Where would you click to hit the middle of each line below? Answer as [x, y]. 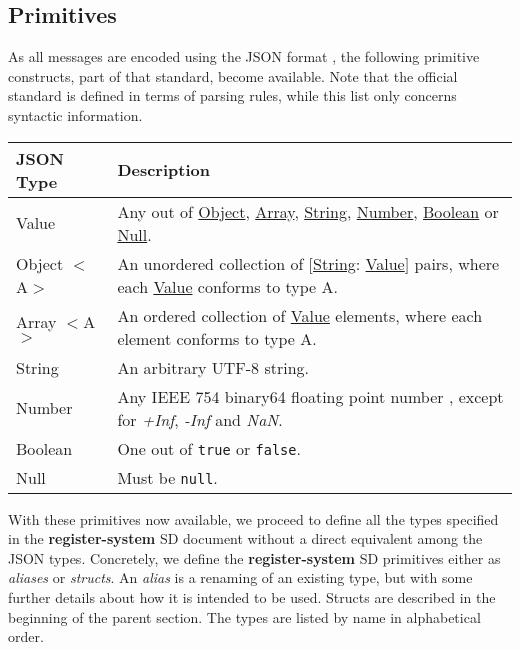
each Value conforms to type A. [227, 286]
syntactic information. [75, 114]
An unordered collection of [210, 263]
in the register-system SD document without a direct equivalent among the [245, 538]
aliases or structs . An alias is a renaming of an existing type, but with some [240, 577]
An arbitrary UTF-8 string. [213, 367]
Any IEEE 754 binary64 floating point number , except [310, 396]
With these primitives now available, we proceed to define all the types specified [253, 518]
